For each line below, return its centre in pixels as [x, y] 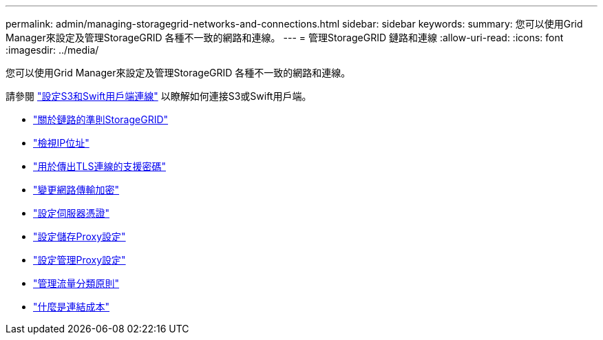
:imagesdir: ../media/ [52, 50]
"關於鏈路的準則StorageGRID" [101, 119]
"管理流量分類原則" [76, 283]
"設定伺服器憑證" [72, 213]
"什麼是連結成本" [72, 307]
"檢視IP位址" [61, 143]
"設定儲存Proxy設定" [80, 236]
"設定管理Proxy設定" [80, 260]
